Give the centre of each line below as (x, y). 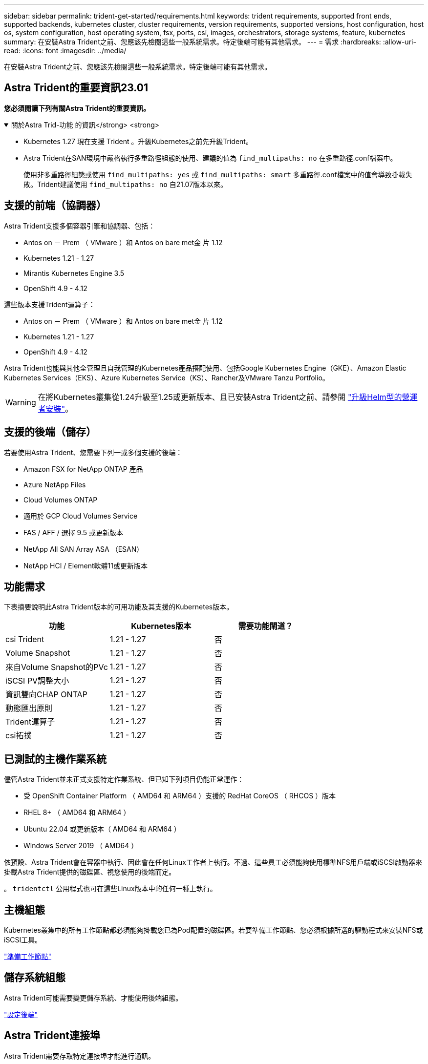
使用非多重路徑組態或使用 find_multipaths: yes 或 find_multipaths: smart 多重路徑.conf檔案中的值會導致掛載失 (218, 174)
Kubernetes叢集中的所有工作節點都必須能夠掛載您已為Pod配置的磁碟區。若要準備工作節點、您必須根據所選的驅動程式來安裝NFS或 (214, 930)
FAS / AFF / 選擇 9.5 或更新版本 (74, 532)
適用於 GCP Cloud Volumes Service (81, 516)
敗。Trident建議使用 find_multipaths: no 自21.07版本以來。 (126, 184)
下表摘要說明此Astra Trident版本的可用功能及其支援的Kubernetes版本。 (119, 607)
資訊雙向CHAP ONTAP (46, 695)
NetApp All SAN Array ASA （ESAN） (84, 549)
